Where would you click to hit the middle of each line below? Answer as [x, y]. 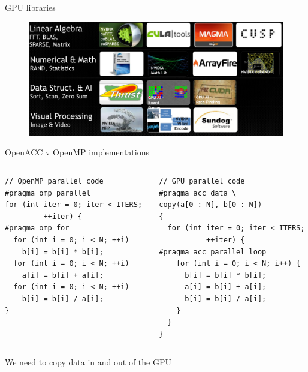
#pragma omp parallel [48, 193]
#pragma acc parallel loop [213, 252]
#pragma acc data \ [198, 193]
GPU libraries [30, 7]
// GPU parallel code [202, 181]
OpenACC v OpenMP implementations [77, 152]
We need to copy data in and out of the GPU [88, 362]
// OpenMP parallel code [54, 181]
